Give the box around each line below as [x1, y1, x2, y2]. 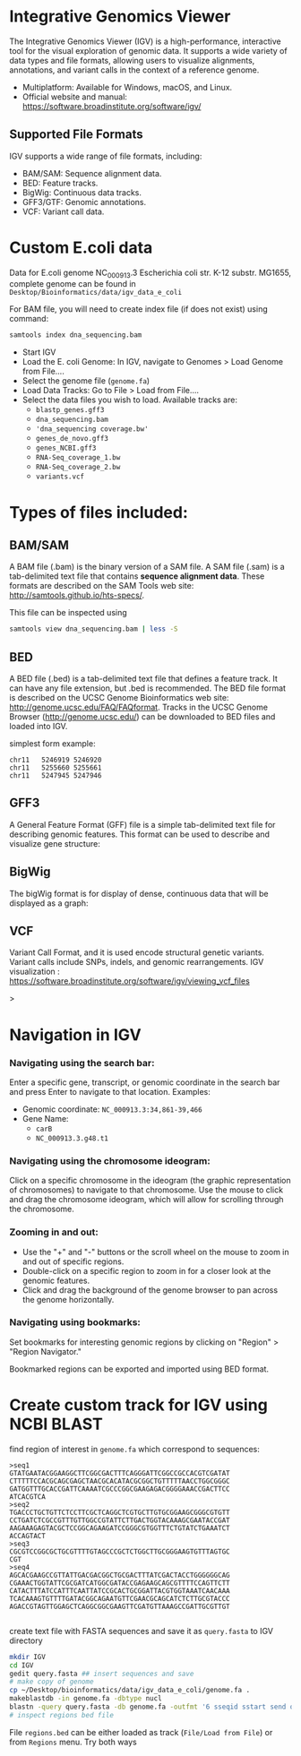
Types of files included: [9, 502, 188, 522]
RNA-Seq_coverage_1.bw [35, 453, 121, 462]
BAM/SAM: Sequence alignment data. [21, 168, 162, 178]
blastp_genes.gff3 [35, 406, 105, 415]
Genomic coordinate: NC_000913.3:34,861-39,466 [21, 1104, 203, 1115]
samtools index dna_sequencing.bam [9, 331, 142, 340]
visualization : [9, 966, 60, 977]
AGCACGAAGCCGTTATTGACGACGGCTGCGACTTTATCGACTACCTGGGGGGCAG [9, 1571, 230, 1580]
